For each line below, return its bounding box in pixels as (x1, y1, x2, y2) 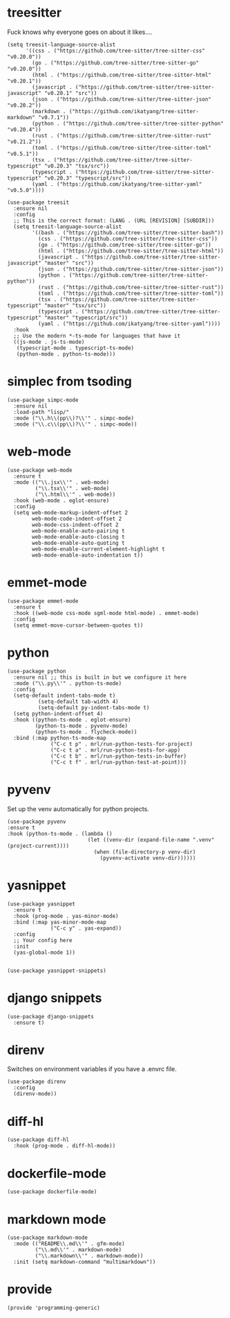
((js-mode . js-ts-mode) (13, 338, 85, 345)
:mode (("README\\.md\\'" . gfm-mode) (13, 1240, 126, 1247)
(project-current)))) (7, 842, 70, 849)
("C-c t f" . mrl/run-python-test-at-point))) (50, 758, 187, 765)
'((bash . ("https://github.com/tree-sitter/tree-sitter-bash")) (32, 229, 224, 236)
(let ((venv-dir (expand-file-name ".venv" (87, 836, 215, 843)
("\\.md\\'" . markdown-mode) (35, 1247, 122, 1254)
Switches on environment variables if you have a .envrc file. (7, 1065, 178, 1073)
